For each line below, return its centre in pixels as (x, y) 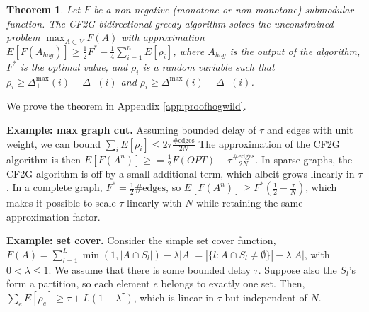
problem (23, 37)
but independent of (266, 297)
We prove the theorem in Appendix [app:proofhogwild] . (126, 106)
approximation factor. (53, 216)
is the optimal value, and (74, 66)
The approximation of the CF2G (269, 143)
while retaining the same (250, 203)
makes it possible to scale (61, 203)
